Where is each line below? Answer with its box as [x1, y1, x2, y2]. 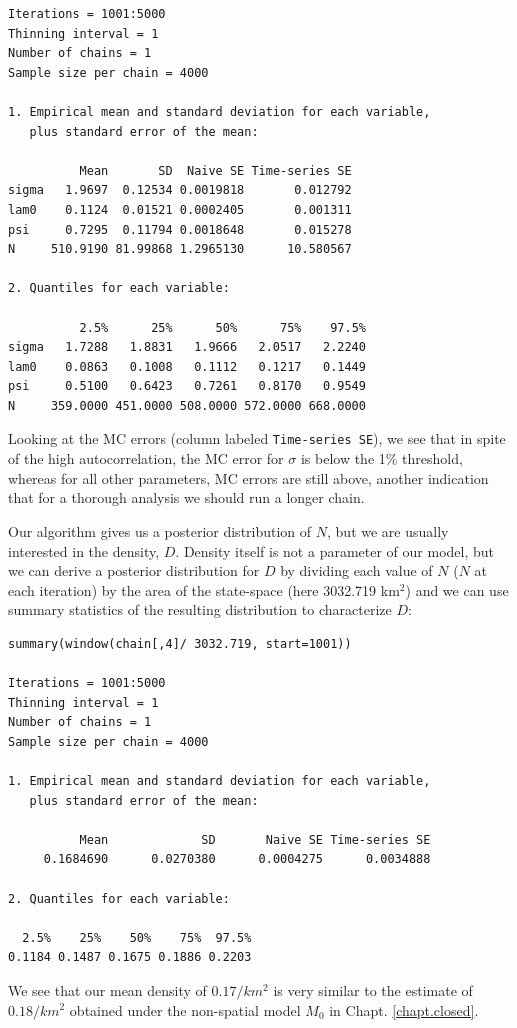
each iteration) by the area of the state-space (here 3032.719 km [8, 579, 400, 600]
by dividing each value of [280, 560, 433, 581]
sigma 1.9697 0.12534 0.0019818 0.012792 [8, 183, 352, 198]
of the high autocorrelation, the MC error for [8, 448, 284, 469]
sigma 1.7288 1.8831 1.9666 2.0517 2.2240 [8, 340, 366, 355]
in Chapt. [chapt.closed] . [329, 999, 479, 1020]
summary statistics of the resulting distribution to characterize [8, 599, 392, 620]
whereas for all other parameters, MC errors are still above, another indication [8, 467, 489, 488]
